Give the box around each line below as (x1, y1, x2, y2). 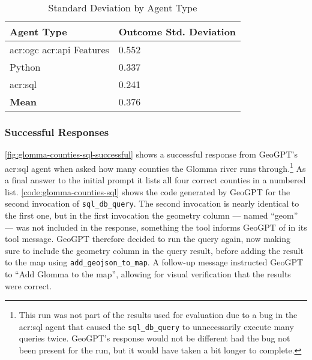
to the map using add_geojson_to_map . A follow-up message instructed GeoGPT (5, 256, 304, 268)
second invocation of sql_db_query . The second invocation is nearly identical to (5, 197, 299, 210)
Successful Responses (5, 124, 109, 139)
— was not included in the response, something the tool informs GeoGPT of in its (5, 220, 307, 233)
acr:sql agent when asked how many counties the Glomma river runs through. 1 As (5, 160, 306, 174)
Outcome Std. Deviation (118, 25, 236, 38)
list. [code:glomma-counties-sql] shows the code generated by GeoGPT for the (5, 185, 290, 198)
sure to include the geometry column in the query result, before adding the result (5, 244, 304, 256)
